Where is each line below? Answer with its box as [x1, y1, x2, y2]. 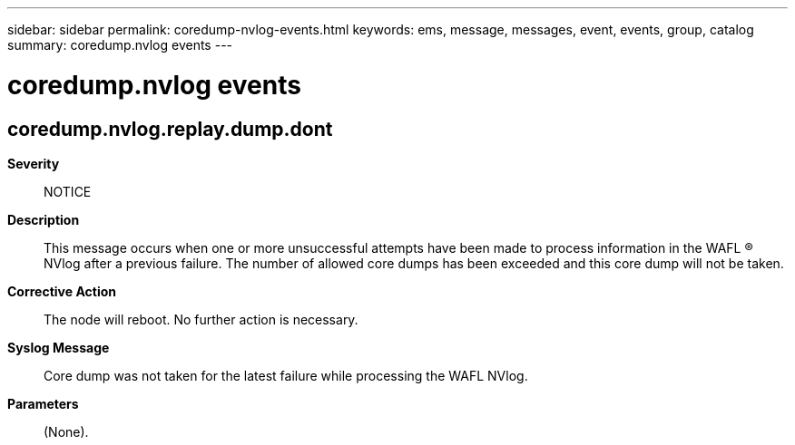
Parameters [7, 395, 79, 411]
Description [7, 211, 80, 227]
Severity [7, 155, 60, 171]
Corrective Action [7, 283, 116, 299]
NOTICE [44, 183, 92, 199]
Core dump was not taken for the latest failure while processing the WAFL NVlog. [44, 367, 528, 383]
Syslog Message [7, 339, 110, 355]
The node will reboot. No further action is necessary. [44, 311, 358, 327]
